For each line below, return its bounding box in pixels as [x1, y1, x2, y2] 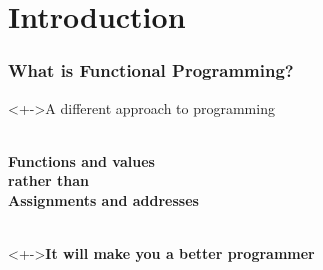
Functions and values [8, 150, 155, 171]
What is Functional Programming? [8, 58, 294, 83]
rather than [8, 170, 90, 191]
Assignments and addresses [8, 189, 199, 210]
